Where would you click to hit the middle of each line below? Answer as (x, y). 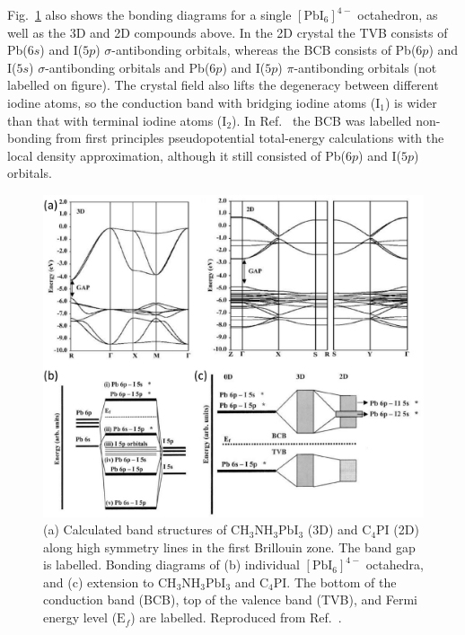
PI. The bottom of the (335, 582)
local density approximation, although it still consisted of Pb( (177, 155)
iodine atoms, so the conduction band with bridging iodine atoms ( (192, 102)
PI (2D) (398, 529)
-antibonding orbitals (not (365, 67)
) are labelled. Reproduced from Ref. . (236, 617)
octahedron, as (398, 14)
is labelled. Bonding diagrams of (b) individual (171, 564)
